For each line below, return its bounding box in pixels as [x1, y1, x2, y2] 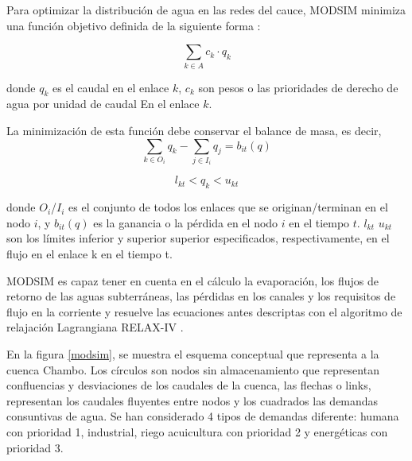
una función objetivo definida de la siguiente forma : [6, 17, 261, 33]
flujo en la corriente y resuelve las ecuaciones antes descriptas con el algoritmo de [6, 303, 402, 320]
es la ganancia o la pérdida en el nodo [93, 214, 278, 230]
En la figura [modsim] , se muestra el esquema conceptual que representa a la [6, 346, 379, 362]
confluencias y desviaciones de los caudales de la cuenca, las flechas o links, [6, 377, 371, 393]
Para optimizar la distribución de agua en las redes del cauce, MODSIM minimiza [6, 2, 406, 17]
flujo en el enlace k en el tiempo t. [6, 246, 173, 262]
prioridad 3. [6, 439, 64, 455]
